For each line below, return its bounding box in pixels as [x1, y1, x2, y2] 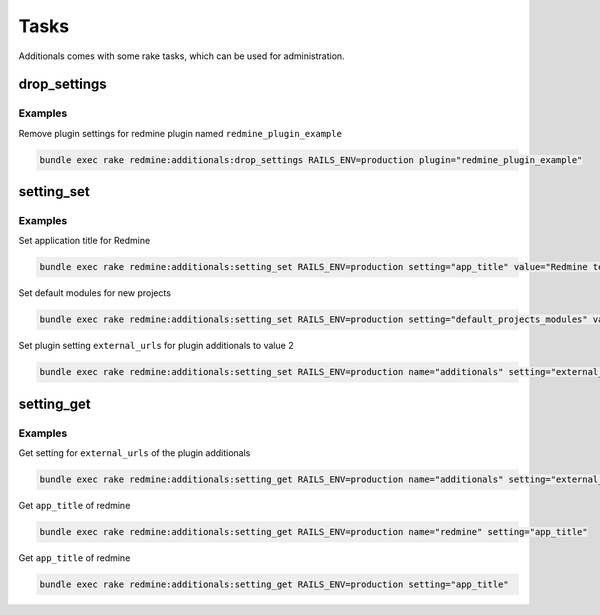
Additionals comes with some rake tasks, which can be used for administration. [18, 50, 345, 62]
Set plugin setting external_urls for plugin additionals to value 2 [18, 340, 294, 352]
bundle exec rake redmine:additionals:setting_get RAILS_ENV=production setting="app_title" [39, 579, 509, 590]
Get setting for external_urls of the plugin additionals [18, 447, 251, 459]
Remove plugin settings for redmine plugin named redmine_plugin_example [18, 127, 342, 139]
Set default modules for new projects [18, 287, 172, 299]
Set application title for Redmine [18, 235, 151, 247]
